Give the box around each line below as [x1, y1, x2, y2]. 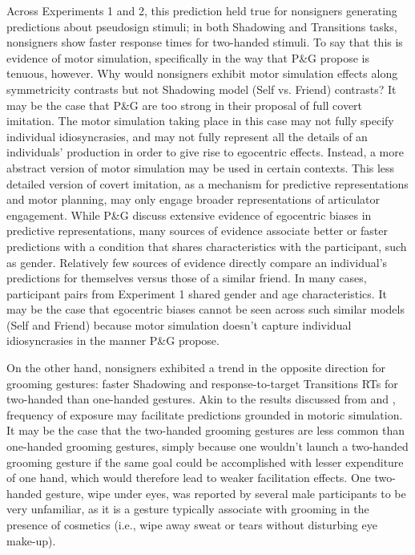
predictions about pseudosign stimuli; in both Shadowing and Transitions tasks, [6, 18, 397, 34]
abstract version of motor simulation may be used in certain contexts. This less [6, 159, 395, 176]
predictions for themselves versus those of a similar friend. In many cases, [6, 269, 367, 286]
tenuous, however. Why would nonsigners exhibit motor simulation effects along [6, 65, 398, 82]
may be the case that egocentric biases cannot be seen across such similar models [6, 301, 405, 318]
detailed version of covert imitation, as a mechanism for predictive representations [6, 175, 409, 192]
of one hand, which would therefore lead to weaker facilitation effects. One [6, 469, 371, 486]
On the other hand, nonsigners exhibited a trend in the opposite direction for [6, 359, 385, 376]
